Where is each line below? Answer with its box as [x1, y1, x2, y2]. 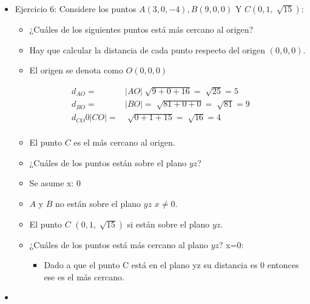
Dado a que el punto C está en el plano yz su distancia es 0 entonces [44, 258, 299, 271]
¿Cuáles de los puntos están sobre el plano [29, 156, 187, 169]
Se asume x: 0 [29, 177, 81, 189]
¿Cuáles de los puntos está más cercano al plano [29, 238, 208, 251]
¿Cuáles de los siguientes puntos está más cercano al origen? [29, 23, 254, 35]
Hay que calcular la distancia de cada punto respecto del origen [29, 43, 265, 56]
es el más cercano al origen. [73, 136, 175, 149]
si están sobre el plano [127, 217, 210, 230]
